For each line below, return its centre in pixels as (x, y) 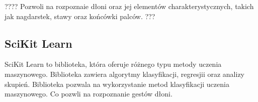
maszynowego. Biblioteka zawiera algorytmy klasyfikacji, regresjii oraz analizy (124, 74)
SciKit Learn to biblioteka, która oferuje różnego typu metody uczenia (113, 64)
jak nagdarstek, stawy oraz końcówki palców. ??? (80, 16)
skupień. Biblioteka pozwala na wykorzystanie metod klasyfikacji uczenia (117, 84)
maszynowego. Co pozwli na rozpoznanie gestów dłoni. (89, 94)
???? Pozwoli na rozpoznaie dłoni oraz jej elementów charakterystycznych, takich (129, 6)
